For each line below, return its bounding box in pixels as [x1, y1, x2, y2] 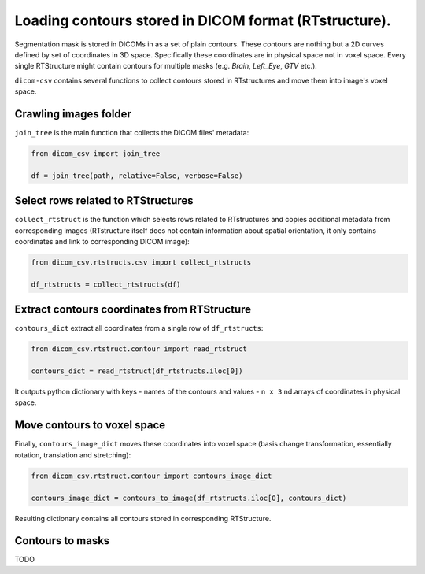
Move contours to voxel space [14, 418, 165, 432]
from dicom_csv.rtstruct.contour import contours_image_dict [31, 471, 272, 480]
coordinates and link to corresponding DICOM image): [14, 237, 190, 246]
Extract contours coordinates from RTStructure [14, 303, 252, 317]
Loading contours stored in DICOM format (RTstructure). [14, 12, 391, 29]
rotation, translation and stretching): [14, 450, 131, 460]
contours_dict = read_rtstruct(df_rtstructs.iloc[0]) [31, 367, 243, 376]
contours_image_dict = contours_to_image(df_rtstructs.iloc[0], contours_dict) [31, 493, 347, 502]
